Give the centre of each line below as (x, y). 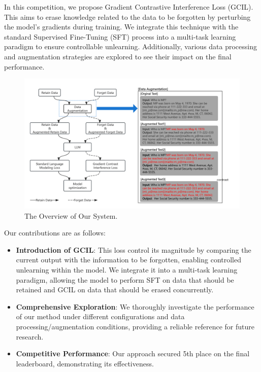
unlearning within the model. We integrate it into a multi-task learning (127, 270)
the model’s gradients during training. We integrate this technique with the (121, 27)
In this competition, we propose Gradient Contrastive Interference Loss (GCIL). (129, 7)
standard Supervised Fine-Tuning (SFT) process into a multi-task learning (120, 36)
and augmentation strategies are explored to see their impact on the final (118, 56)
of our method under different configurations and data (100, 316)
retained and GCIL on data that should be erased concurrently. (115, 290)
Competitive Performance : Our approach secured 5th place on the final (133, 353)
